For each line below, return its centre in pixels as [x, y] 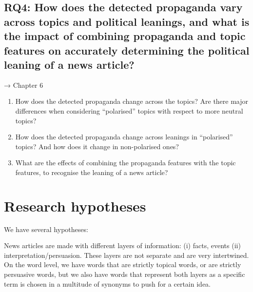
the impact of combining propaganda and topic [125, 36]
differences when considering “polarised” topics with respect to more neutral [129, 110]
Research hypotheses [75, 205]
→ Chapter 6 [24, 85]
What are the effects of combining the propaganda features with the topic [126, 163]
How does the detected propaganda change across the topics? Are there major [132, 101]
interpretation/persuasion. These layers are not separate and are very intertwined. [126, 255]
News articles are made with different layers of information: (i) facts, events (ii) [122, 245]
